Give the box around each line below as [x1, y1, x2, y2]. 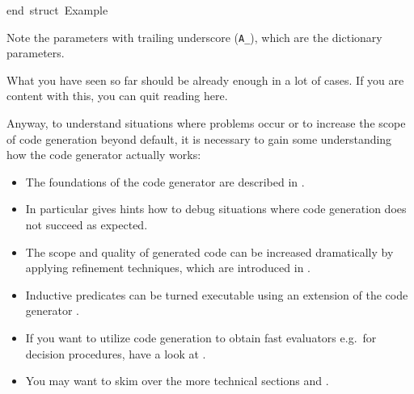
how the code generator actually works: [6, 146, 201, 163]
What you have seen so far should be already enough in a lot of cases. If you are [6, 71, 404, 88]
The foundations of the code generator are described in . [25, 173, 305, 190]
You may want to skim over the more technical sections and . [25, 372, 329, 389]
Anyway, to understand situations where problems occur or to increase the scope [6, 115, 406, 132]
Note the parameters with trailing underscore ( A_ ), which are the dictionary [6, 28, 382, 45]
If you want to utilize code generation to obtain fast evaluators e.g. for [25, 329, 377, 346]
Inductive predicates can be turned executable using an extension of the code [25, 286, 408, 303]
